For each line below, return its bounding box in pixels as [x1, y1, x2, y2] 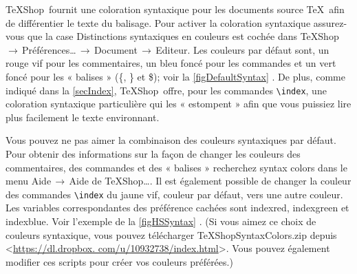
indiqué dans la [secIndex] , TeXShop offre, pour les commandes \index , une [6, 83, 327, 97]
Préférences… [22, 42, 76, 56]
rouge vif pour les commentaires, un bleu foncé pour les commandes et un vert [6, 56, 336, 70]
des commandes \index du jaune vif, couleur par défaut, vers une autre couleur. [6, 187, 343, 201]
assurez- [313, 15, 347, 30]
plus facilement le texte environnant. [6, 109, 160, 124]
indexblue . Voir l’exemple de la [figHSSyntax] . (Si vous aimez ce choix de [6, 214, 316, 229]
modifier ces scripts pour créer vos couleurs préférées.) [6, 254, 233, 268]
